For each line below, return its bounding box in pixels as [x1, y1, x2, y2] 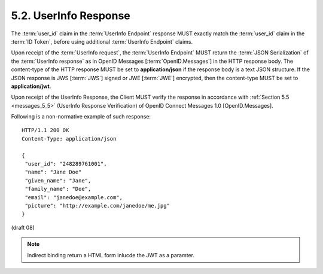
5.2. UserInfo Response [11, 9, 131, 22]
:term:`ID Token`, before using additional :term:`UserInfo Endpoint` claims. [11, 38, 193, 45]
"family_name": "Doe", [25, 185, 92, 193]
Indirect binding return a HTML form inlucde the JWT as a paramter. [27, 251, 194, 258]
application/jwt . [11, 83, 51, 90]
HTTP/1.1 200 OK [22, 127, 69, 134]
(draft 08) [11, 224, 35, 231]
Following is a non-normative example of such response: [11, 113, 151, 120]
